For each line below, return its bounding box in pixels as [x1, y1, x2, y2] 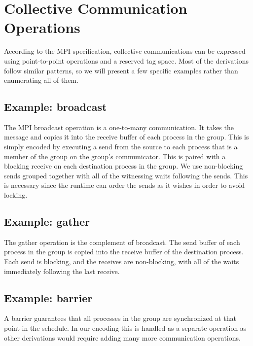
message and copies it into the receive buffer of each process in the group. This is [4, 132, 249, 142]
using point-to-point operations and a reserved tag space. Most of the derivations [4, 55, 249, 66]
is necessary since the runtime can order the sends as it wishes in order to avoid [4, 180, 245, 190]
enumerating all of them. [4, 75, 78, 85]
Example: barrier [4, 290, 93, 305]
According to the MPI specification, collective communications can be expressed [4, 46, 246, 56]
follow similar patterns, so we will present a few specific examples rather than [4, 65, 238, 75]
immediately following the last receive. [4, 266, 120, 276]
